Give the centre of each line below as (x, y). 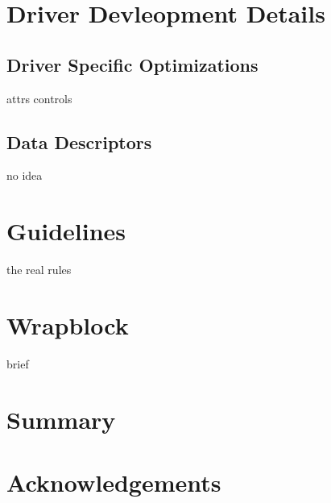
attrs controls (39, 98)
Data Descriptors (79, 141)
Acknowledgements (114, 482)
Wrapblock (68, 324)
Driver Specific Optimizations (132, 64)
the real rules (39, 270)
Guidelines (66, 231)
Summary (61, 419)
